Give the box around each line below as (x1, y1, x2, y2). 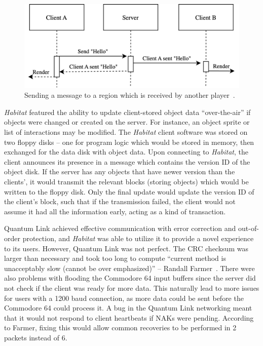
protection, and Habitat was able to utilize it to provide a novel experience (22, 233, 254, 243)
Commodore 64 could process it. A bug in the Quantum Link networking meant (4, 302, 252, 313)
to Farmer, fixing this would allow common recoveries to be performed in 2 (4, 322, 237, 333)
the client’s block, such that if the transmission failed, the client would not (4, 196, 236, 207)
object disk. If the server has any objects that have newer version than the (4, 166, 235, 177)
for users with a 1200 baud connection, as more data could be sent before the (4, 292, 244, 303)
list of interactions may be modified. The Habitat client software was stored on (4, 127, 248, 137)
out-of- (238, 223, 259, 234)
